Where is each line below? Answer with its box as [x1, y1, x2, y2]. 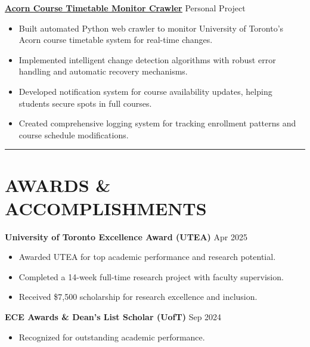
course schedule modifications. [18, 128, 129, 141]
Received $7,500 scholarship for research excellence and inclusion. [18, 290, 258, 303]
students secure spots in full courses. [18, 97, 152, 109]
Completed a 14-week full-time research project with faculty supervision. [18, 270, 284, 283]
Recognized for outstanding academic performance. [18, 330, 205, 343]
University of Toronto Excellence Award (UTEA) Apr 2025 [5, 230, 247, 243]
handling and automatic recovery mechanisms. [18, 65, 188, 78]
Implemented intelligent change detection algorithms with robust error [18, 53, 276, 66]
